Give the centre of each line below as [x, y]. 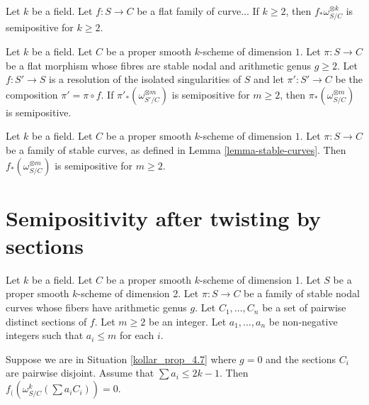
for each [137, 335]
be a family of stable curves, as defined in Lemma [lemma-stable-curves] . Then [176, 149]
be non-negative [303, 321]
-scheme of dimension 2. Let [138, 293]
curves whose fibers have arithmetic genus [96, 307]
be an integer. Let [187, 321]
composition [32, 94]
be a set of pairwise [304, 307]
